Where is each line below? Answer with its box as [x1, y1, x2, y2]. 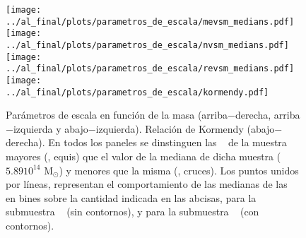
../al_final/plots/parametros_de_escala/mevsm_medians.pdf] [6, 16, 295, 27]
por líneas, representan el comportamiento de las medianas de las [6, 177, 288, 191]
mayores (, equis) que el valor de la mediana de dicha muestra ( [6, 149, 281, 164]
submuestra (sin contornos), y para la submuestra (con [6, 204, 259, 219]
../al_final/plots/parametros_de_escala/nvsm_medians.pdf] [6, 40, 289, 50]
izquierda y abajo [13, 121, 88, 136]
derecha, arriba [235, 107, 300, 122]
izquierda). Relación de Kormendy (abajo [95, 121, 275, 136]
